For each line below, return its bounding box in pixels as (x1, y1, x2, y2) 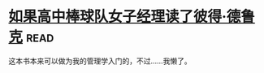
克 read (8, 28, 54, 46)
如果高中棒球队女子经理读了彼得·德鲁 (8, 7, 256, 26)
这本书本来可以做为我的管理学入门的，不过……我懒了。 (8, 56, 193, 66)
